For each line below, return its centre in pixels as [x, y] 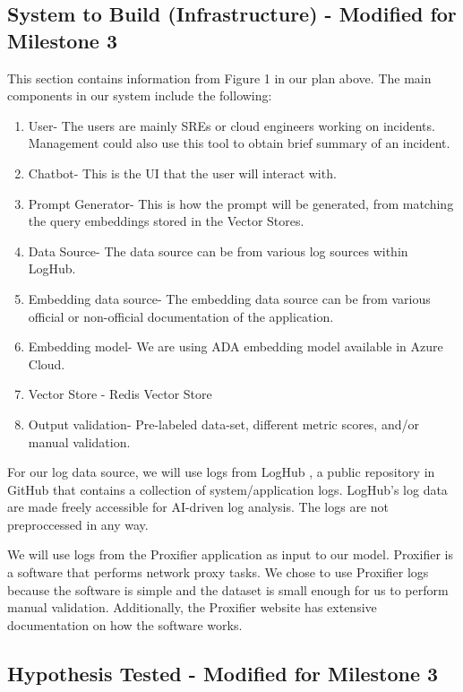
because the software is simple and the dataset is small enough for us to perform [228, 589]
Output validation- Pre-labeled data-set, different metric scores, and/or [223, 424]
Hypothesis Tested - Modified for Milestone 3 [223, 673]
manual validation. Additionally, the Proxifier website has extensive [192, 607]
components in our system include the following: [140, 95]
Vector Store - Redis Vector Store [120, 394]
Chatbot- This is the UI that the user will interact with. [182, 173]
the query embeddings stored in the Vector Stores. [166, 221]
